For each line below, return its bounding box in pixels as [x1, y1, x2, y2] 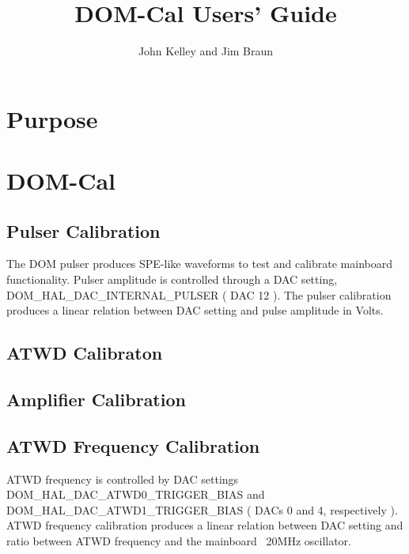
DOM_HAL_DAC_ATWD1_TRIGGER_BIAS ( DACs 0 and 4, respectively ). [6, 501, 398, 518]
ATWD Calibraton [6, 341, 163, 365]
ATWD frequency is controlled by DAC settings [6, 470, 239, 487]
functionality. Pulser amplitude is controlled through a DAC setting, [6, 271, 338, 288]
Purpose [6, 102, 98, 134]
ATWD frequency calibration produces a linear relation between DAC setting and [6, 517, 403, 533]
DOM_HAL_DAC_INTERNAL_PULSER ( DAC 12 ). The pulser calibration [6, 286, 392, 303]
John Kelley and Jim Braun [138, 43, 274, 59]
